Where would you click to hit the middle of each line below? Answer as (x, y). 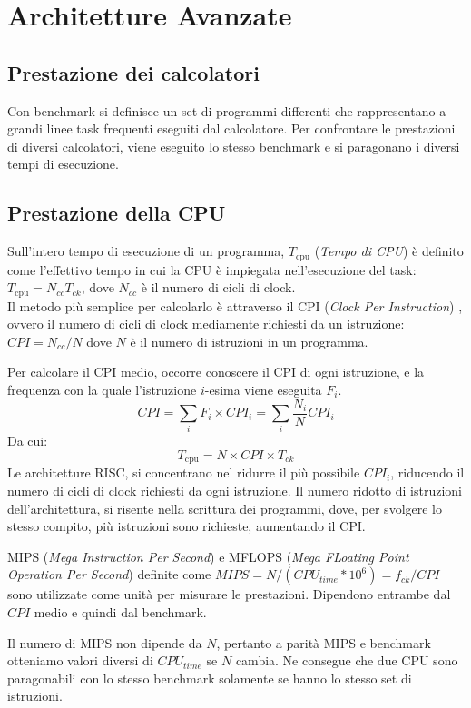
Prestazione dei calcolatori (133, 72)
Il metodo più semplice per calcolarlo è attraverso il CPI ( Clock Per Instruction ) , (235, 305)
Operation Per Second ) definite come (109, 574)
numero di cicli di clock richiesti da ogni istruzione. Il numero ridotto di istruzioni (235, 491)
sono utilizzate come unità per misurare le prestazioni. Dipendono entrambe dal (229, 594)
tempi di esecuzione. (63, 164)
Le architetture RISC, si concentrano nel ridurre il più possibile (184, 472)
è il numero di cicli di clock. (218, 287)
